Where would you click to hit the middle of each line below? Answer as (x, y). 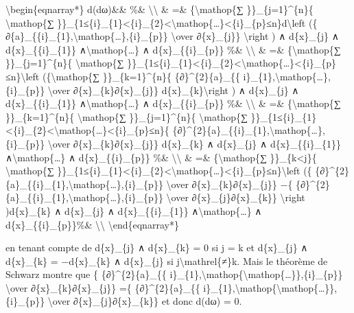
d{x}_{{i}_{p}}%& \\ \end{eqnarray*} (92, 224)
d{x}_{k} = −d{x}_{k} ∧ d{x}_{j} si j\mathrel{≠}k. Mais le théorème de (167, 260)
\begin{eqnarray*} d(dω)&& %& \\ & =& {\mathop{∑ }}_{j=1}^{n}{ (160, 9)
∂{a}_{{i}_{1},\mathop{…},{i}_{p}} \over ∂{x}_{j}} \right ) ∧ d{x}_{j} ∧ (172, 36)
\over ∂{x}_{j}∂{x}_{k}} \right (236, 197)
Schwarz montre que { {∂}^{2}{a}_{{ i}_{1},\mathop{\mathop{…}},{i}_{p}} (174, 274)
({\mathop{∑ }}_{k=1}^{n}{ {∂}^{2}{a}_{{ (141, 76)
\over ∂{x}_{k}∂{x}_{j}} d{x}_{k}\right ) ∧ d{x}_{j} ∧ (173, 90)
